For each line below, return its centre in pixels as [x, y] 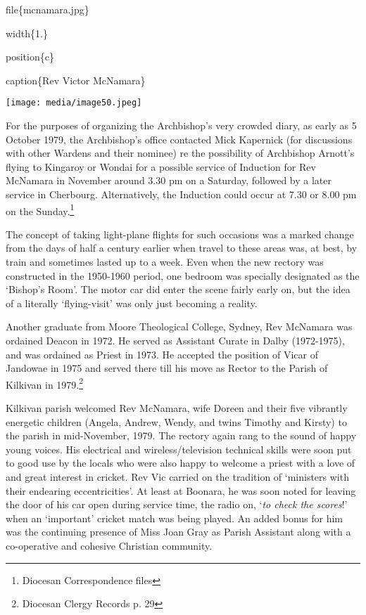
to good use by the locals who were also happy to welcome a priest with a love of [181, 463]
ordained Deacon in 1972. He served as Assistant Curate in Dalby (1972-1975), [175, 340]
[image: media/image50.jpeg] [74, 103]
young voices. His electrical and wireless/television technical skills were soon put [179, 449]
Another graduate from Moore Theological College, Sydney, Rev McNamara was [179, 326]
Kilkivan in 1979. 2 [45, 383]
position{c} [30, 57]
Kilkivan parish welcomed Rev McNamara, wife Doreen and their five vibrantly [177, 408]
